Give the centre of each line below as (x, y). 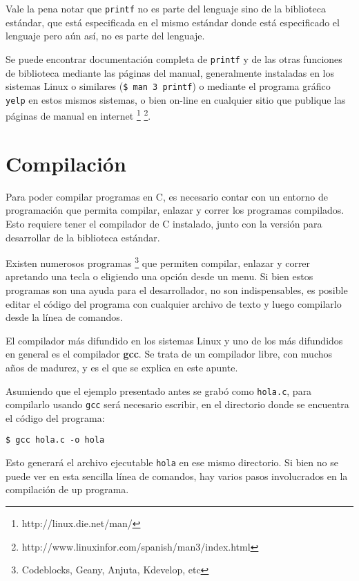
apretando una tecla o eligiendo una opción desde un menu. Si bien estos (159, 276)
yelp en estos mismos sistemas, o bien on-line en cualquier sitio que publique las (176, 99)
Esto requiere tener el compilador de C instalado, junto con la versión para (164, 223)
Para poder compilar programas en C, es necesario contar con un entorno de (167, 196)
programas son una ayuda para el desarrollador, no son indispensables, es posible (177, 290)
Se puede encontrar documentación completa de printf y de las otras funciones (174, 58)
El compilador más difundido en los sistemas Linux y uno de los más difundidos (174, 340)
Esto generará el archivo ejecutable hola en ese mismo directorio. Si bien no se (172, 462)
